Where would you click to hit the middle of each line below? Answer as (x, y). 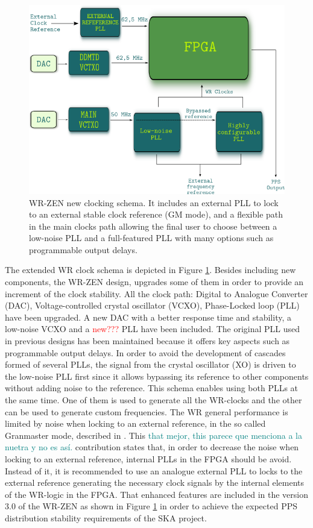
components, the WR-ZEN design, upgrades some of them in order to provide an (154, 282)
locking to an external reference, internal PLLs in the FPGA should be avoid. (148, 458)
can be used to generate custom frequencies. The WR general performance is (147, 411)
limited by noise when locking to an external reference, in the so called (135, 423)
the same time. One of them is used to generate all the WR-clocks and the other (153, 400)
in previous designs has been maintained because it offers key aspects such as (147, 341)
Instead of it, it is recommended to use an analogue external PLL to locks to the (154, 470)
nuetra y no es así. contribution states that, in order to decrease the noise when (152, 447)
